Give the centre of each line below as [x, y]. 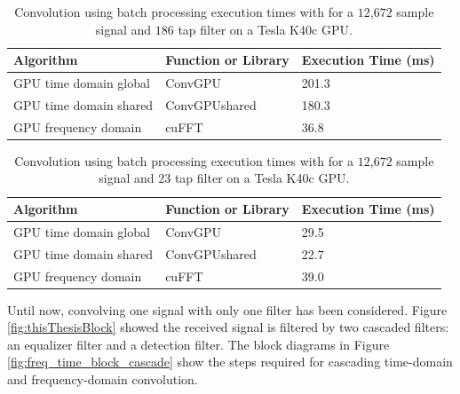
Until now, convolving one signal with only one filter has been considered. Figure [227, 309]
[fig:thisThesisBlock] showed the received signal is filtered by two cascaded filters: [228, 327]
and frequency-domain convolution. [103, 379]
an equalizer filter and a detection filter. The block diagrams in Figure [198, 344]
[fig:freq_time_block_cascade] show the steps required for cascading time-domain [230, 362]
